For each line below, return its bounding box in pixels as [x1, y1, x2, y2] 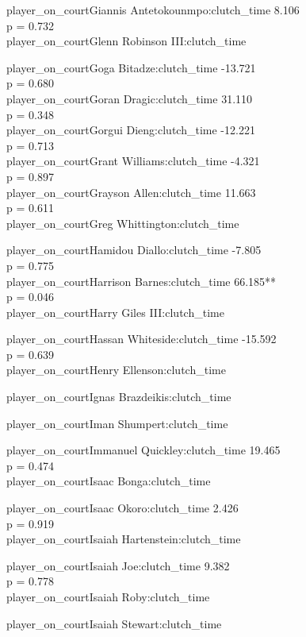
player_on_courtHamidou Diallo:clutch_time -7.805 [6, 241, 262, 258]
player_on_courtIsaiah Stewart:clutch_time [6, 615, 222, 631]
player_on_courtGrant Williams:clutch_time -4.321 [6, 152, 260, 169]
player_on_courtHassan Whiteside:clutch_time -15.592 [6, 330, 277, 347]
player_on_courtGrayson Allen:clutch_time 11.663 [6, 183, 256, 200]
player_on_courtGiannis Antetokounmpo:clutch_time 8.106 [6, 2, 300, 17]
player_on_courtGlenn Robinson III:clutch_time [6, 33, 247, 49]
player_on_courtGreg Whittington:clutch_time [6, 214, 239, 231]
